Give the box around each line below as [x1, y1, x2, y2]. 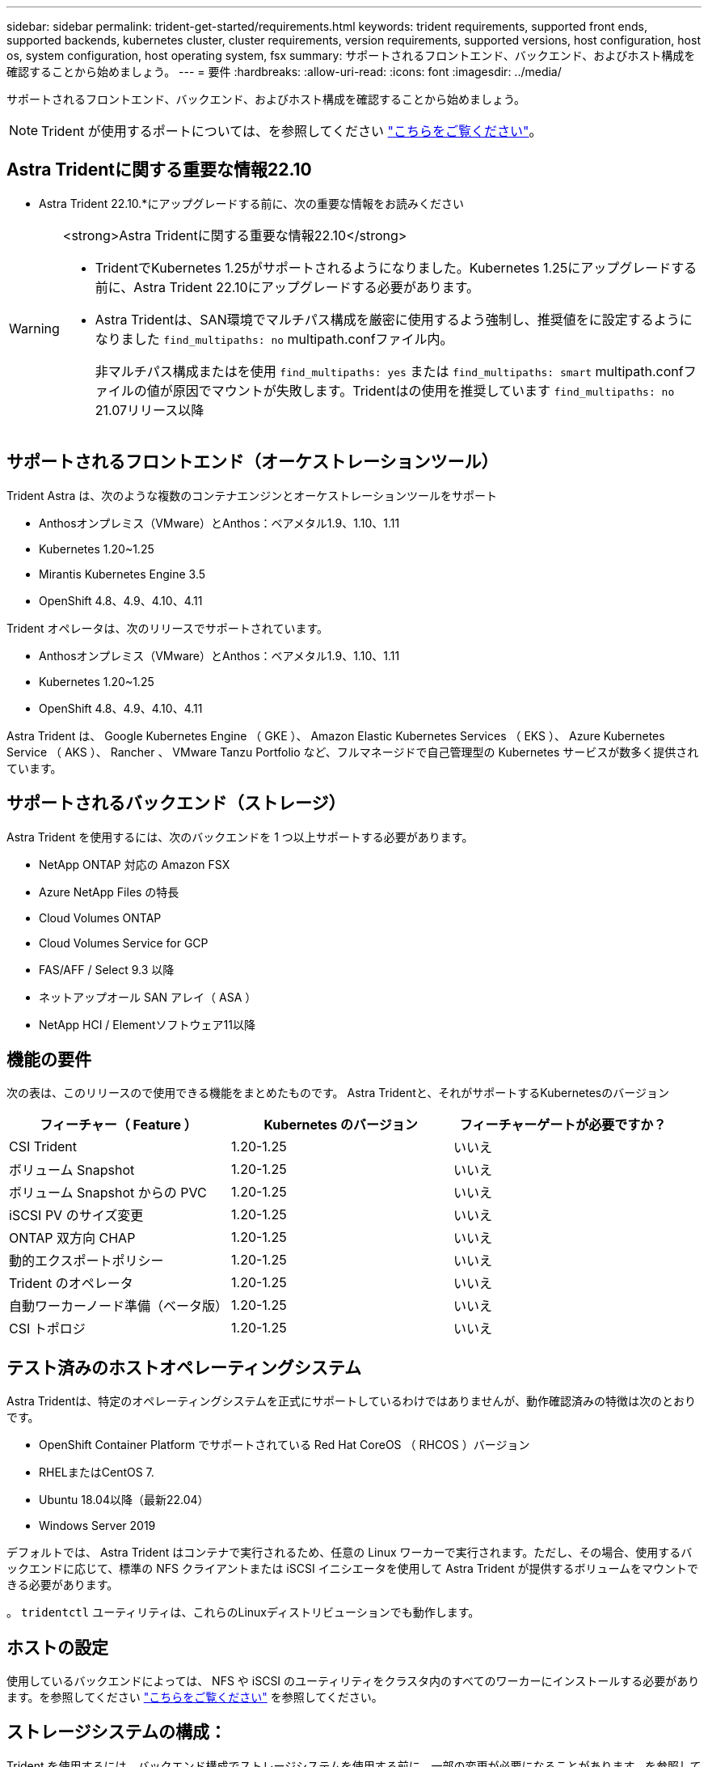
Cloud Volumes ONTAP [39, 910, 162, 925]
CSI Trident [9, 1138, 78, 1155]
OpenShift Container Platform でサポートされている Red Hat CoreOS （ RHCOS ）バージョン [39, 1438, 530, 1452]
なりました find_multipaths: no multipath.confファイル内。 [95, 330, 453, 347]
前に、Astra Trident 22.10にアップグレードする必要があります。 [95, 278, 480, 295]
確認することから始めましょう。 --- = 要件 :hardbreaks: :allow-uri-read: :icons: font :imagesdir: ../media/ [6, 65, 562, 78]
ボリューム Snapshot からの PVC [9, 1184, 207, 1201]
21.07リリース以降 [95, 401, 204, 418]
